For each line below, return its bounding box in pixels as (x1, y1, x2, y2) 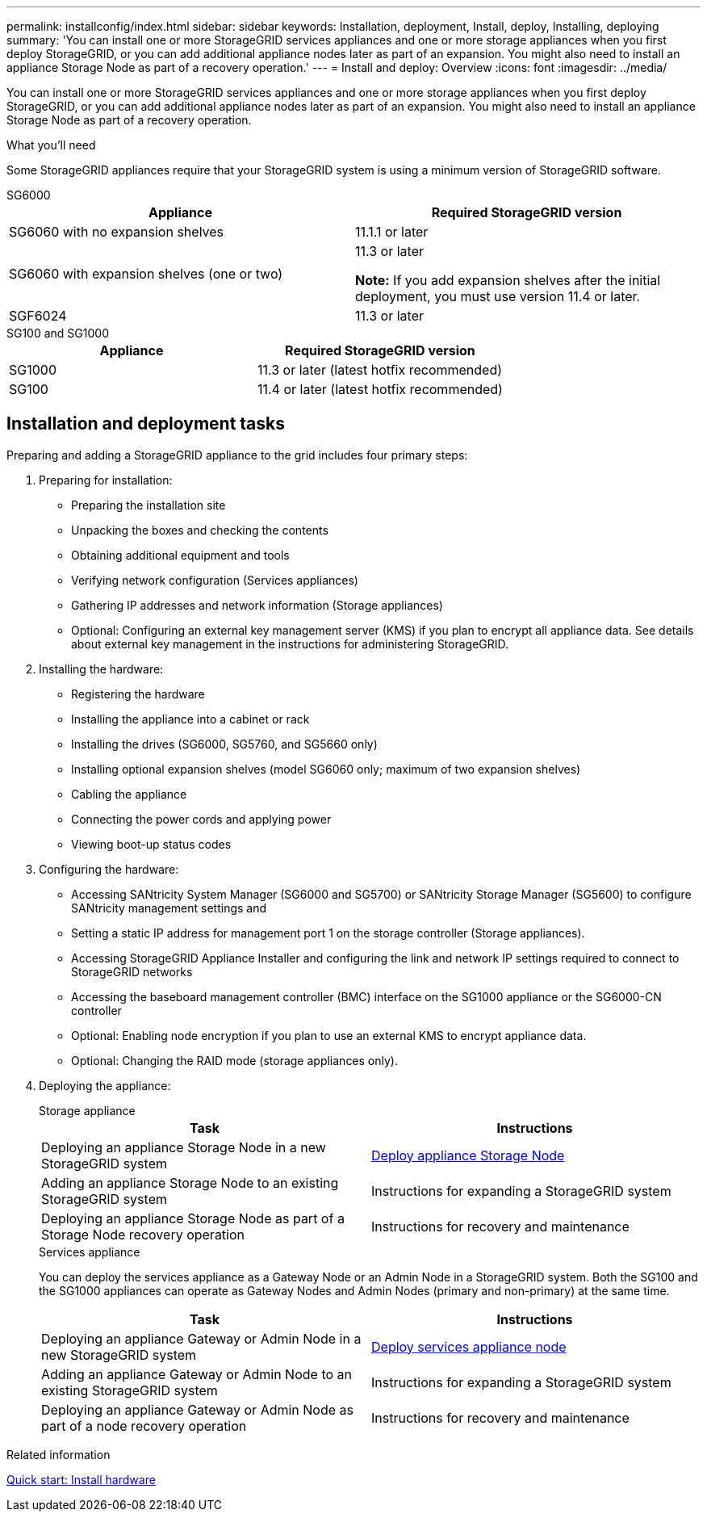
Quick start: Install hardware (6, 1472, 156, 1487)
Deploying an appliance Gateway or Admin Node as (41, 1401, 354, 1418)
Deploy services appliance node (371, 1338, 567, 1355)
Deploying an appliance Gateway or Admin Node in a (41, 1330, 362, 1347)
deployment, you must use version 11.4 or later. (355, 288, 641, 304)
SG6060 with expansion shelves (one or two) (9, 266, 283, 282)
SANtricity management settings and (71, 900, 267, 915)
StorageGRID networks (71, 964, 193, 979)
